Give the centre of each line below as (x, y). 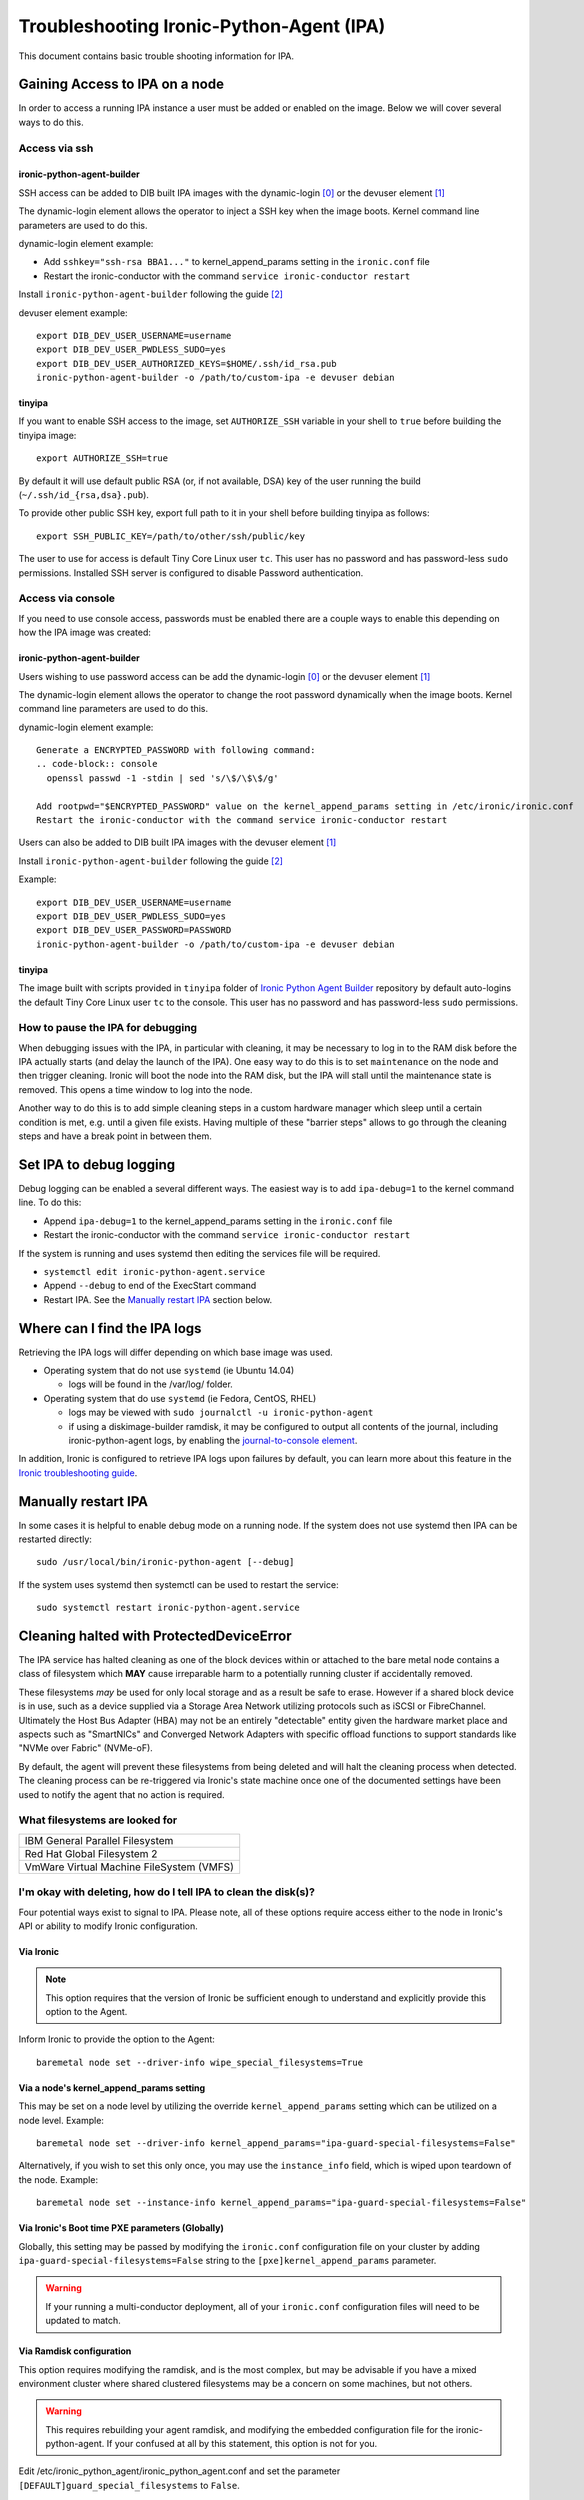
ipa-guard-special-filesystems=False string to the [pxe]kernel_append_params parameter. (227, 2260)
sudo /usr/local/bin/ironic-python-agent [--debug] (165, 1562)
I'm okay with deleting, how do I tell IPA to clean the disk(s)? (166, 1892)
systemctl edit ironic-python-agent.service (154, 1271)
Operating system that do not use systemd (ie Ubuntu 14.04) (169, 1370)
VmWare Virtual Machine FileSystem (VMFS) (129, 1867)
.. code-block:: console (97, 764)
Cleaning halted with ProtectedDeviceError (155, 1636)
